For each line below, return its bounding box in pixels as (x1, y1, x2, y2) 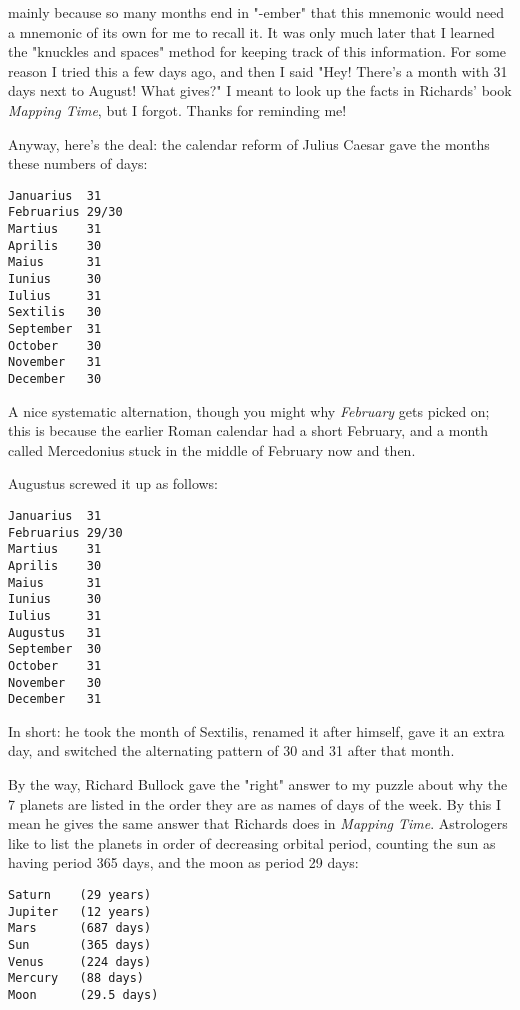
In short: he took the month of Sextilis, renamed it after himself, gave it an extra (8, 720, 505, 741)
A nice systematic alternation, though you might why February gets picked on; (8, 400, 490, 421)
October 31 (8, 658, 102, 673)
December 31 (8, 692, 102, 707)
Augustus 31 (8, 625, 102, 640)
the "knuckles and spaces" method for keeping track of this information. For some (8, 41, 507, 62)
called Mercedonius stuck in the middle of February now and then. (8, 439, 416, 460)
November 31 (8, 355, 102, 370)
